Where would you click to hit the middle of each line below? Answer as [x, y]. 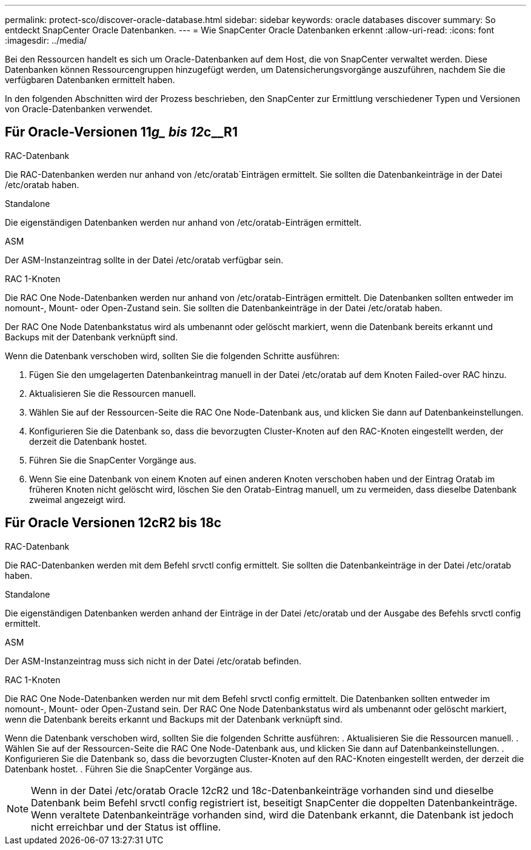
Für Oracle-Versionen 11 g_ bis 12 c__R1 [121, 132]
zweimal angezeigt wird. [78, 499]
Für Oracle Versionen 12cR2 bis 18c [113, 523]
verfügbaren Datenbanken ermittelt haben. [90, 80]
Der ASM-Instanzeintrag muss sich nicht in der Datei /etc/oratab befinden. [153, 661]
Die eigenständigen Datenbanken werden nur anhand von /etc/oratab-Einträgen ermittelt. [183, 222]
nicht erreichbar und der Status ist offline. [126, 827]
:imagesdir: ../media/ [46, 40]
